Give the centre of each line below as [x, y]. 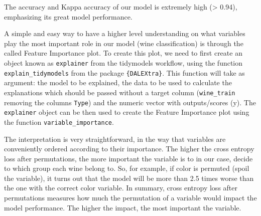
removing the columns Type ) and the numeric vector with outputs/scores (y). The [130, 102]
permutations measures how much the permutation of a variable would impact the [130, 198]
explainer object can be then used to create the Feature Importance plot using [127, 112]
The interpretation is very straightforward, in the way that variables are [115, 139]
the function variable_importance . [59, 122]
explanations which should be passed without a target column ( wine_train [120, 92]
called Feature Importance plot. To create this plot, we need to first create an [123, 53]
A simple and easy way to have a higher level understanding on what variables [125, 33]
